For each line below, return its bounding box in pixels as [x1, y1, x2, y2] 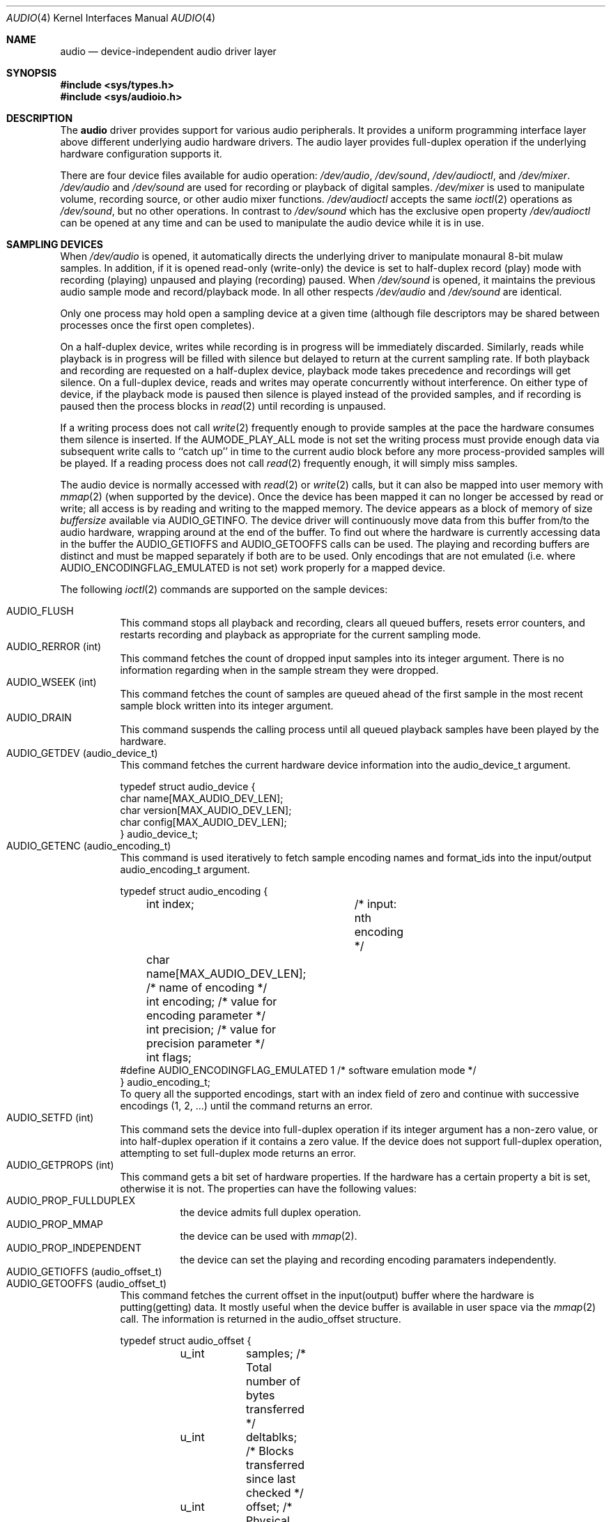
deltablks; [245, 1430, 297, 1444]
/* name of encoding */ [146, 981, 268, 994]
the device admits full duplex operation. [180, 1206, 362, 1218]
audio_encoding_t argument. [120, 863, 250, 875]
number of [245, 1374, 301, 1388]
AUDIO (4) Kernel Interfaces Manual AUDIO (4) [6, 12, 216, 24]
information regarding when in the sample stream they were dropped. [120, 664, 439, 676]
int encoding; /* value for [146, 994, 277, 1008]
